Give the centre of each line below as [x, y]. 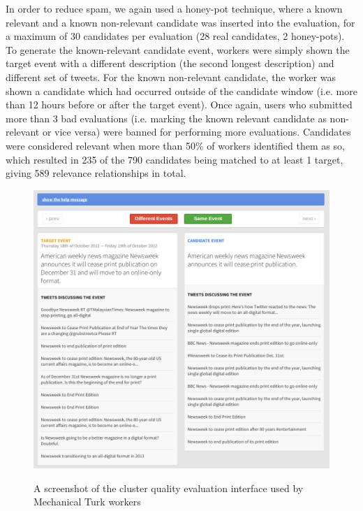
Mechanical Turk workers [87, 502]
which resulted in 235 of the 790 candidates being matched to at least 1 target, [175, 159]
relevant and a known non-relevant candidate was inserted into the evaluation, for [180, 22]
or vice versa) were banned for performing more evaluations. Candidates [197, 132]
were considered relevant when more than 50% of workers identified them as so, [175, 145]
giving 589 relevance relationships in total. [96, 173]
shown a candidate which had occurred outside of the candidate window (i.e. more [181, 91]
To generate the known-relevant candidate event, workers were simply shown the [178, 49]
